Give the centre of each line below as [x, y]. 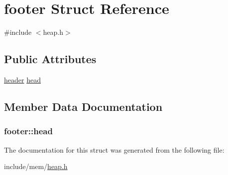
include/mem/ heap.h [36, 166]
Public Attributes [50, 59]
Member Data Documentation [83, 106]
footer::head [28, 131]
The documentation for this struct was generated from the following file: [114, 149]
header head [22, 79]
